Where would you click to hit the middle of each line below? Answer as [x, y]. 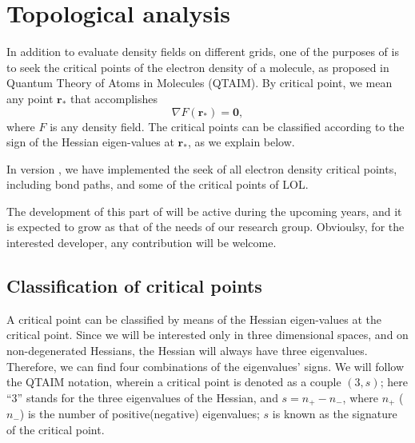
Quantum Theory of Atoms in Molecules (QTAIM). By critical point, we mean [200, 83]
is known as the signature [335, 414]
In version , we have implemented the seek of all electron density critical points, [202, 168]
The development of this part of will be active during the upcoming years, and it [204, 211]
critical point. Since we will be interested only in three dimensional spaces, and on [207, 335]
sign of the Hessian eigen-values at [90, 142]
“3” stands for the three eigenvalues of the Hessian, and [142, 397]
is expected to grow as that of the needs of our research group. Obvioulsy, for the [206, 227]
